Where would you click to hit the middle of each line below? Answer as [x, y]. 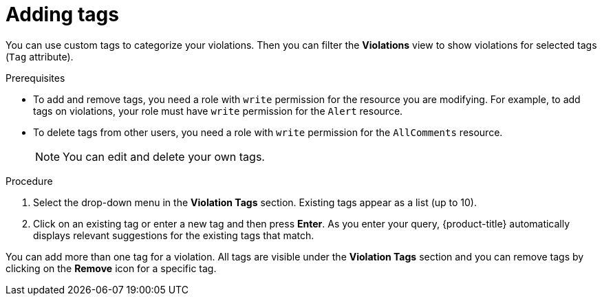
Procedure [29, 181]
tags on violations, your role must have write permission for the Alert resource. [218, 111]
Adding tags [62, 14]
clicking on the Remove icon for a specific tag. [111, 268]
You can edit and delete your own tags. [164, 156]
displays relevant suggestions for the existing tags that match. [174, 235]
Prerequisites [35, 78]
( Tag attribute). [40, 56]
